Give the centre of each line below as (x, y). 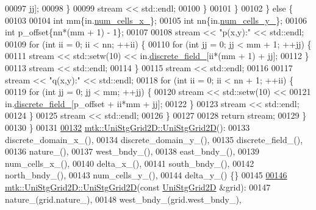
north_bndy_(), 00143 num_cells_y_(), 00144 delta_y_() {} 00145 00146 (146, 175)
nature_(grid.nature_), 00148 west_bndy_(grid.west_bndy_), (123, 199)
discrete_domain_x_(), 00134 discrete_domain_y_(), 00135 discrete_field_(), (154, 139)
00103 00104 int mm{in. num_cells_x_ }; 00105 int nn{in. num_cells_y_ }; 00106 (156, 20)
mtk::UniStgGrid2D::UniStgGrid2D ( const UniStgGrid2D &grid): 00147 (138, 187)
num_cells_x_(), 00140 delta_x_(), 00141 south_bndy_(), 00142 (130, 163)
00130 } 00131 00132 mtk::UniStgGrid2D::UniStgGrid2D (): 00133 (127, 127)
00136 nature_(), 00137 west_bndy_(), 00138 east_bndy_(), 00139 (132, 151)
